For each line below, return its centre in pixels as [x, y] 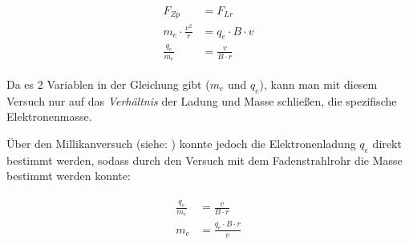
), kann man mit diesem [318, 84]
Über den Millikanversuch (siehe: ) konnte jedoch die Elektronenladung [181, 143]
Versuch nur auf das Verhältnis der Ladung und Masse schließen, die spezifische [202, 100]
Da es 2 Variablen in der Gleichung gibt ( [108, 84]
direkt [387, 143]
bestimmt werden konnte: [69, 176]
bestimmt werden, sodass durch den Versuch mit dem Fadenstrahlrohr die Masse [204, 160]
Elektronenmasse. [49, 116]
